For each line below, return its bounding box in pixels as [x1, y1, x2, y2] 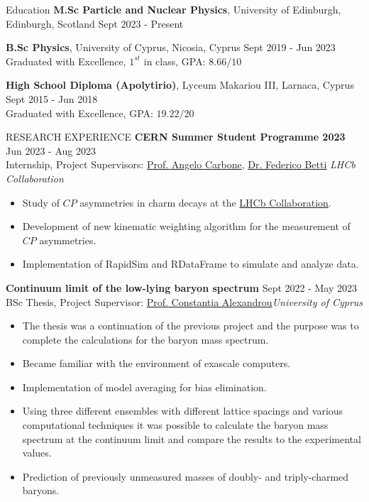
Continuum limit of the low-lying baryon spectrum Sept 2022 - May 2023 [6, 280, 358, 295]
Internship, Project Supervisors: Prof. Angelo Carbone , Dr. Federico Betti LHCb [6, 157, 356, 172]
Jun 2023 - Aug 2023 [6, 143, 96, 158]
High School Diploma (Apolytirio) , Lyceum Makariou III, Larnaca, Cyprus [6, 77, 354, 92]
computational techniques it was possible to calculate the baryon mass [22, 418, 329, 432]
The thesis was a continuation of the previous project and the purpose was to [22, 318, 359, 333]
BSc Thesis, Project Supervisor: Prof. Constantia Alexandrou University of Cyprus [6, 294, 363, 309]
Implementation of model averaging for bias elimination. [22, 379, 267, 394]
